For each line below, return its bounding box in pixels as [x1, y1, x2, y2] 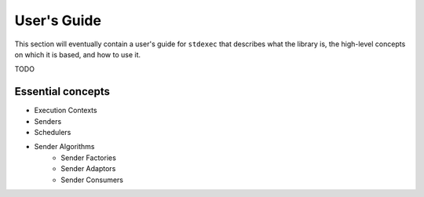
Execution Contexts [34, 106, 97, 115]
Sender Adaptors [60, 164, 116, 173]
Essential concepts [14, 85, 110, 98]
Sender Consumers [60, 175, 124, 184]
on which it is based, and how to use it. [14, 49, 141, 59]
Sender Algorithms [34, 142, 95, 151]
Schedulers [34, 128, 71, 137]
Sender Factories [60, 153, 117, 162]
